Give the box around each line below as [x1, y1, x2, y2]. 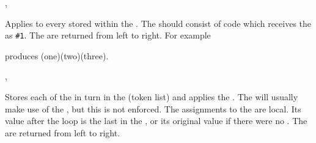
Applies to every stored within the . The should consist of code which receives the [5, 16, 312, 29]
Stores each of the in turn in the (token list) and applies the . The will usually [5, 90, 298, 103]
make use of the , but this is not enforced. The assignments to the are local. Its [5, 102, 301, 115]
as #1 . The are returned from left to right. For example [5, 29, 211, 42]
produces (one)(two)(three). [5, 49, 109, 62]
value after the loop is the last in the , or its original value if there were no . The [5, 114, 307, 127]
